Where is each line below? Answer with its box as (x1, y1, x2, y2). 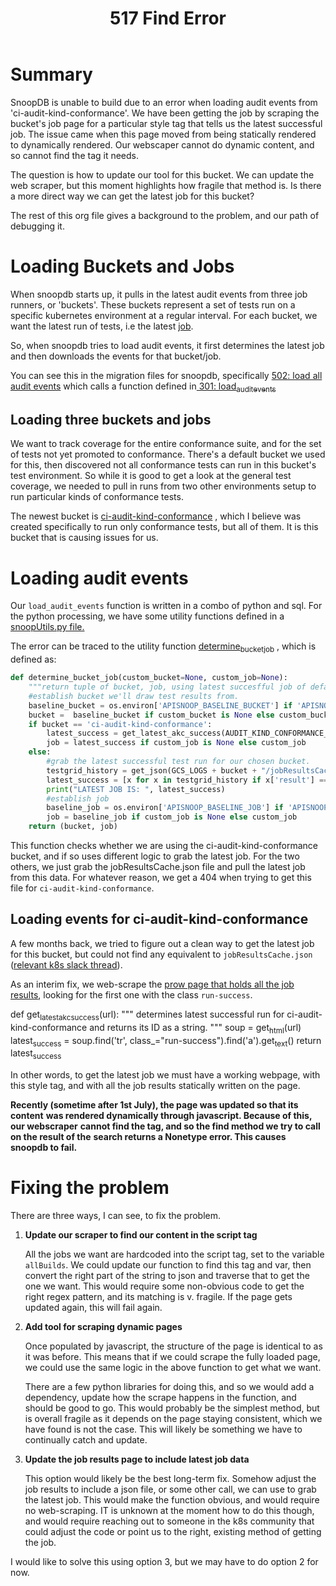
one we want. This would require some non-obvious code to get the (24, 1280, 305, 1292)
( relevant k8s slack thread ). (10, 958, 123, 971)
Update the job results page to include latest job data (24, 1453, 250, 1466)
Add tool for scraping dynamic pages (24, 1321, 183, 1333)
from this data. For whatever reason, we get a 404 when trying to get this (10, 872, 312, 884)
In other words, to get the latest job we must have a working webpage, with (10, 1069, 321, 1081)
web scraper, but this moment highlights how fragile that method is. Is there (10, 179, 322, 191)
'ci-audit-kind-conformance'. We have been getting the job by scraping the (10, 107, 320, 119)
